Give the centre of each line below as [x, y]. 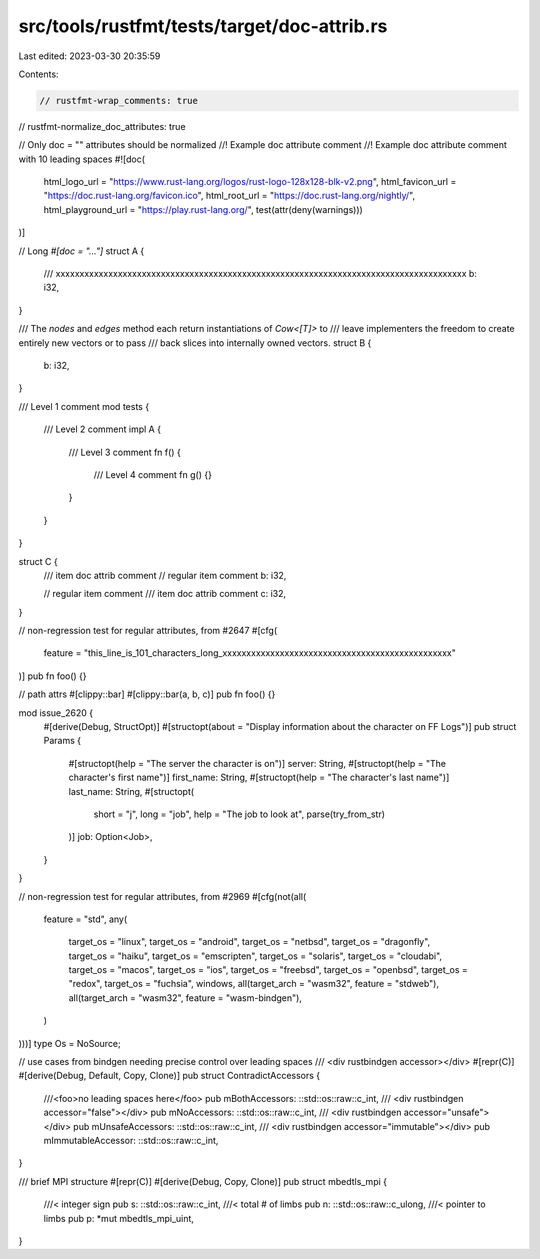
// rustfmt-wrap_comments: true [119, 100]
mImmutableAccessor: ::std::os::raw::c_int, [131, 1140]
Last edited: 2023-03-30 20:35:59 [89, 56]
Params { [62, 741]
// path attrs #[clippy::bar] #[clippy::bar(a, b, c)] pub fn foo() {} [147, 694]
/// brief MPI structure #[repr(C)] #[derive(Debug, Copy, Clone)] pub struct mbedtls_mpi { [203, 1181]
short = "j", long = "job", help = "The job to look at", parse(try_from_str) [239, 814]
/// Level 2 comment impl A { [102, 429]
